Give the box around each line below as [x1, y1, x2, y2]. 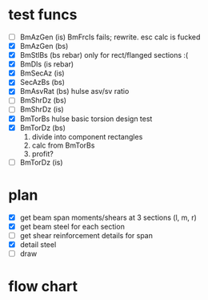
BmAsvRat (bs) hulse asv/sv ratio [19, 87, 130, 96]
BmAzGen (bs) [19, 42, 69, 51]
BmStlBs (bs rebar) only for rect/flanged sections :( [19, 51, 189, 60]
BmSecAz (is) [19, 68, 66, 78]
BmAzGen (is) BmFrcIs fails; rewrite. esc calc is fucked [19, 32, 201, 42]
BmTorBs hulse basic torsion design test [19, 114, 153, 124]
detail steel [19, 239, 57, 249]
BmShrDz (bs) [19, 95, 66, 105]
